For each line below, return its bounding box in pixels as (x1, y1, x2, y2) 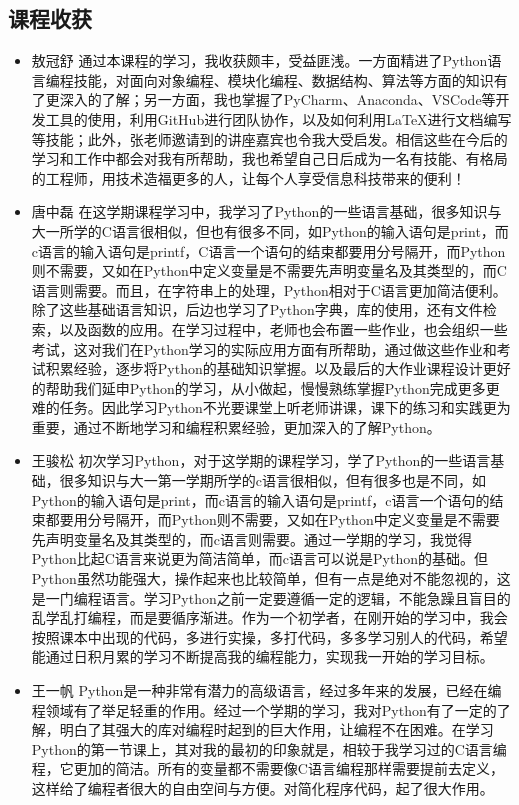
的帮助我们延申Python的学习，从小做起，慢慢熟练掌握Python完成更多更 (31, 377, 500, 398)
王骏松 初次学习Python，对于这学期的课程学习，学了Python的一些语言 (31, 450, 491, 471)
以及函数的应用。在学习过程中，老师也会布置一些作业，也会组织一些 (59, 318, 508, 339)
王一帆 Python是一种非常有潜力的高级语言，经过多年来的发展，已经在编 (31, 680, 502, 701)
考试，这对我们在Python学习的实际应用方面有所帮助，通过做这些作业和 (31, 338, 497, 359)
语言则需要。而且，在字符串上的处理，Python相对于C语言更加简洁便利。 (31, 279, 507, 300)
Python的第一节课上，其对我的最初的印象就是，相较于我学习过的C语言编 (31, 738, 507, 759)
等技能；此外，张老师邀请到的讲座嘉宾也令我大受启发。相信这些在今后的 (31, 128, 508, 149)
